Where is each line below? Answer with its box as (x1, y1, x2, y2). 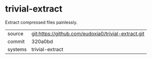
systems (7, 46, 27, 53)
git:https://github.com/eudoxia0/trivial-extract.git (31, 30, 145, 37)
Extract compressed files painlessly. (5, 19, 78, 25)
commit (7, 38, 25, 44)
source (7, 30, 23, 37)
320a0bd (31, 38, 53, 44)
